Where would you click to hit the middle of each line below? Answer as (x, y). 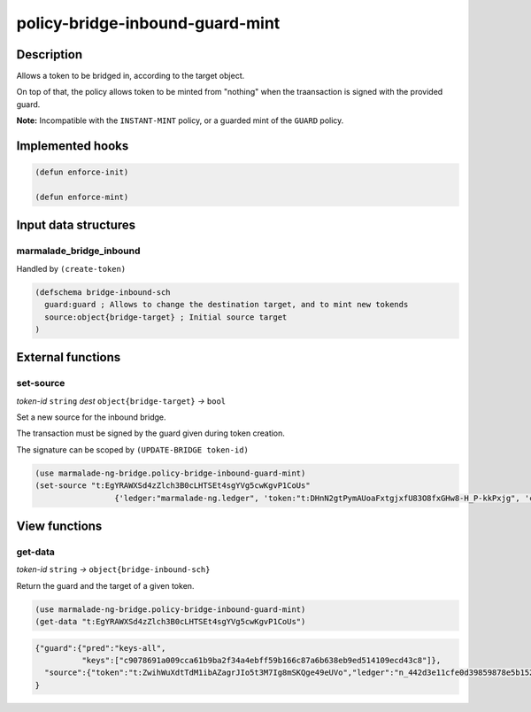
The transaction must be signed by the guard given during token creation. (150, 433)
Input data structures (76, 225)
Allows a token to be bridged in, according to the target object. (131, 76)
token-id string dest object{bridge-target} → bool (121, 401)
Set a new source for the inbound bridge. (91, 417)
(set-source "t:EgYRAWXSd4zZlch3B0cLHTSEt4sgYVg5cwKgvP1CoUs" (173, 486)
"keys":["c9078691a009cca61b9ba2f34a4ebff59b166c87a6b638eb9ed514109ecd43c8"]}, (261, 661)
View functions (59, 526)
